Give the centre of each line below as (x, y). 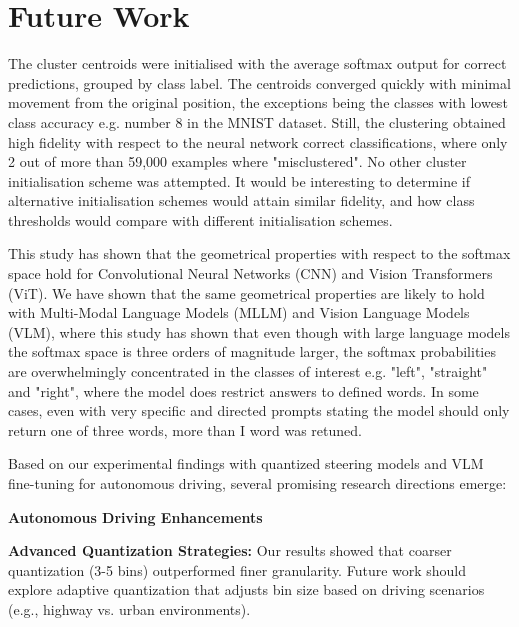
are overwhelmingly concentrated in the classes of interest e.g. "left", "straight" (248, 371)
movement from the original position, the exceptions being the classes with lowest (258, 102)
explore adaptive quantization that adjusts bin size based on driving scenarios (246, 589)
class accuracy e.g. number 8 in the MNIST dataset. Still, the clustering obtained (257, 121)
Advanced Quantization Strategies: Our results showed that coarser (230, 550)
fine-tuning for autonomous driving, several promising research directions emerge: (257, 483)
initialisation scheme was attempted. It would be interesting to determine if (239, 180)
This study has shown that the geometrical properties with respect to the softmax (259, 253)
